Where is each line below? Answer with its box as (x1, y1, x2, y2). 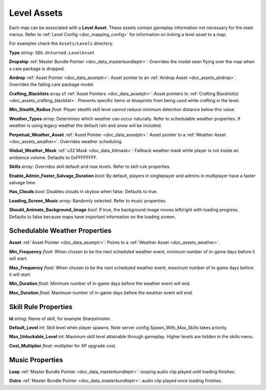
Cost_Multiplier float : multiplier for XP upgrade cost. (9, 343, 117, 349)
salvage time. (9, 179, 36, 185)
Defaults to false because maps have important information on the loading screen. (9, 214, 176, 220)
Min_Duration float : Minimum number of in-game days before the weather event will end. (9, 280, 191, 286)
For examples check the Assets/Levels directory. (9, 40, 113, 46)
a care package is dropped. (9, 66, 65, 72)
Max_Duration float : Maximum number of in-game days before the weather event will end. (9, 289, 193, 296)
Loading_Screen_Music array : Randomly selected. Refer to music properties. (9, 197, 167, 203)
